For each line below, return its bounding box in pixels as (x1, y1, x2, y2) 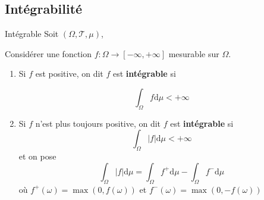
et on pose (18, 150, 56, 162)
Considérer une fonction (5, 47, 92, 60)
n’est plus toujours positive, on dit (35, 117, 161, 129)
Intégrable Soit (5, 27, 59, 40)
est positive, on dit (35, 67, 103, 80)
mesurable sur (168, 47, 219, 60)
